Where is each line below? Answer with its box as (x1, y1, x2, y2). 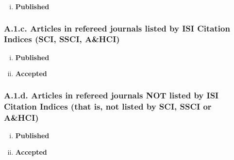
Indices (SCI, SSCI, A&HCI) (4, 33, 120, 45)
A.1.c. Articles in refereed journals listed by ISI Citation (4, 22, 230, 34)
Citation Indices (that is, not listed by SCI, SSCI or (4, 100, 212, 112)
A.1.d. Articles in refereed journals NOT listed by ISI (4, 89, 219, 101)
